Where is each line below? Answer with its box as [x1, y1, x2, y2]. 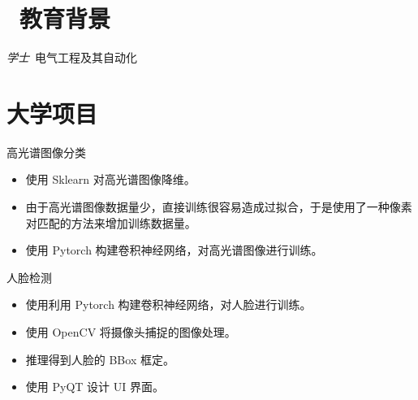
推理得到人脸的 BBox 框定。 [25, 350, 175, 367]
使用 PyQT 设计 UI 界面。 [25, 378, 164, 395]
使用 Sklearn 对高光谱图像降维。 [25, 171, 196, 188]
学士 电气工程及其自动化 [6, 49, 137, 66]
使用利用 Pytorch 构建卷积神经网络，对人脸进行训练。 [25, 296, 312, 313]
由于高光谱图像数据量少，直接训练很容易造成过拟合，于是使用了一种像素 [25, 198, 412, 215]
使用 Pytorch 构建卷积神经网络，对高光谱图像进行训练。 [25, 241, 323, 259]
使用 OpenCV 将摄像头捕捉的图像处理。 [25, 324, 236, 340]
